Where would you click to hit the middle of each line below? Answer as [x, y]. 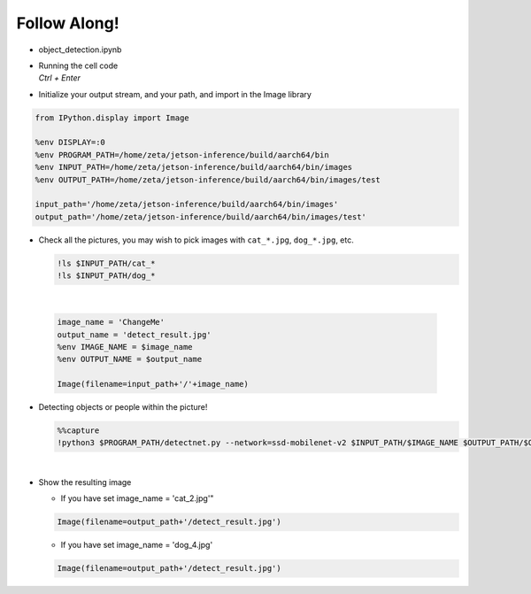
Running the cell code [78, 66]
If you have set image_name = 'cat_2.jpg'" [137, 498]
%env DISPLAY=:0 [70, 143]
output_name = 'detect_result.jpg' [134, 335]
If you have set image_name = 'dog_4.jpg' [137, 545]
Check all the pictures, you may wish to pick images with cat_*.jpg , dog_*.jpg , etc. [196, 240]
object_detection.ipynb [80, 50]
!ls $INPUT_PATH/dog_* [106, 276]
